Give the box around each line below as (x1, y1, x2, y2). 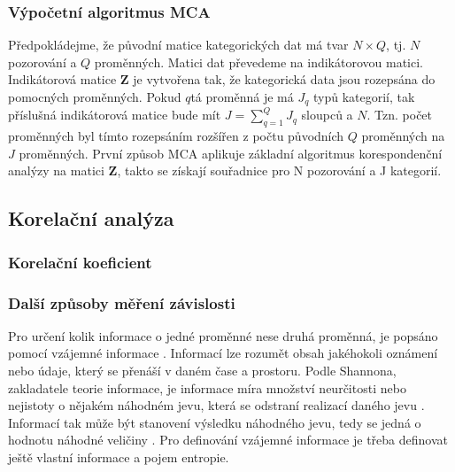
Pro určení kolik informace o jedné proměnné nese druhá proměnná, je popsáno (8, 326, 438, 344)
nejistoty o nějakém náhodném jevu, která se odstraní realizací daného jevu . (8, 396, 425, 414)
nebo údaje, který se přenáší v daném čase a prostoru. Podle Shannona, (8, 361, 397, 380)
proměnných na (361, 127, 445, 145)
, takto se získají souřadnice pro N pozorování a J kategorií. (117, 161, 442, 180)
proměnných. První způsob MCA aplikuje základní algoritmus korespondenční (19, 143, 443, 162)
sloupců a (301, 105, 353, 124)
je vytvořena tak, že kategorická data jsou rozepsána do (133, 70, 436, 89)
